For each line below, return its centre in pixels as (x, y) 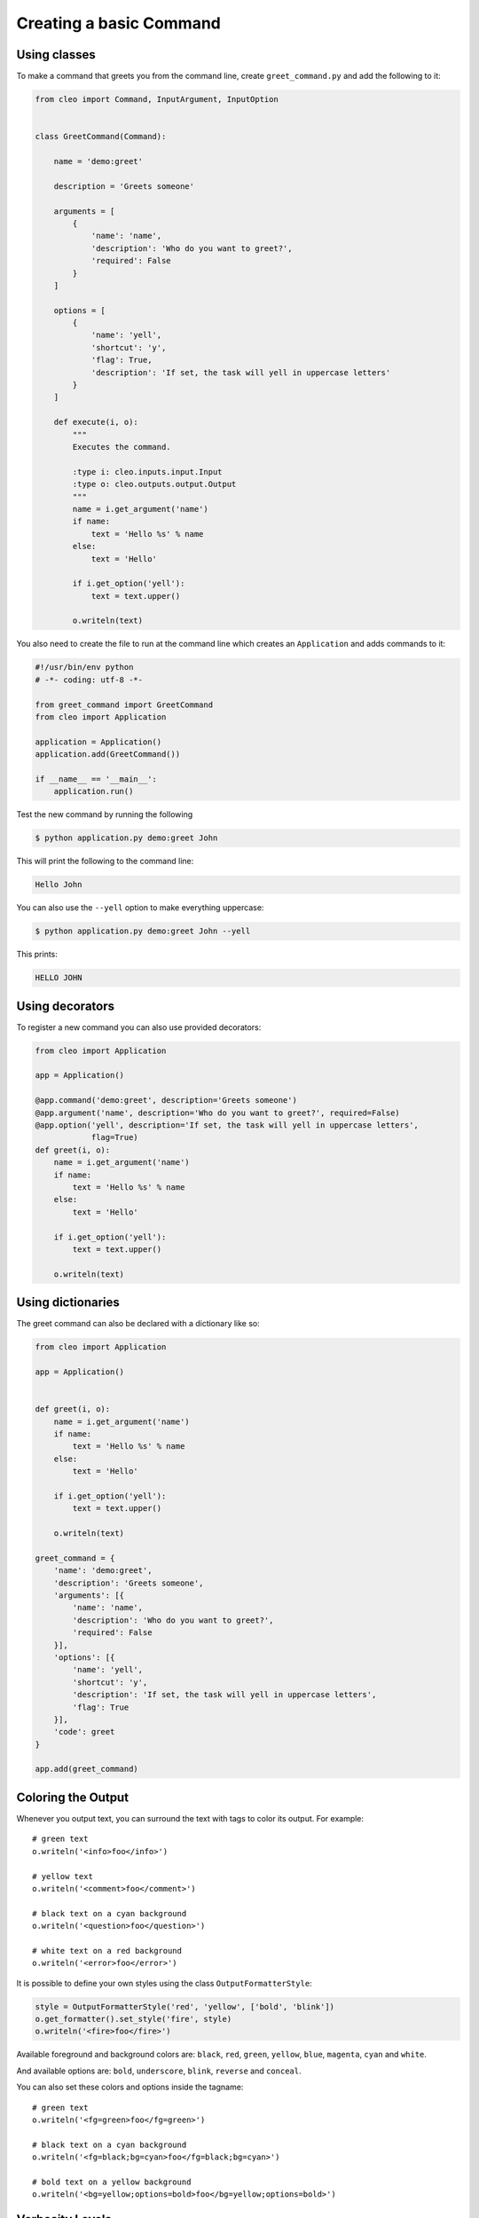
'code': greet (84, 1732)
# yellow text (63, 1876)
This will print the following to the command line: (105, 861)
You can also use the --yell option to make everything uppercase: (140, 908)
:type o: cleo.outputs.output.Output (154, 484)
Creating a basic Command (119, 23)
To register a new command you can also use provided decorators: (139, 1027)
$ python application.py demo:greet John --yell (143, 931)
